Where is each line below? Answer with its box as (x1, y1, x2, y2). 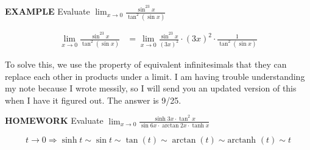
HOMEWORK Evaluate (5, 114, 104, 127)
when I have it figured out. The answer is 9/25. (5, 93, 181, 106)
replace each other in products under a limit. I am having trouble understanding (5, 70, 305, 82)
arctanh (227, 135, 256, 145)
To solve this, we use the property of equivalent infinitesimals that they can (5, 58, 287, 71)
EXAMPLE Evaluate (5, 5, 90, 18)
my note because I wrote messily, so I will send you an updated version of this (5, 82, 297, 95)
